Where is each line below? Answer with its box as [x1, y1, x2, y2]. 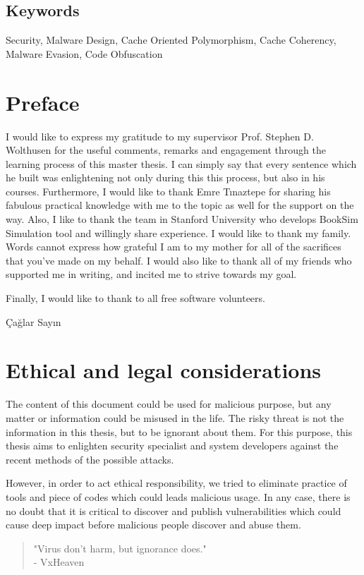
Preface [6, 87, 80, 116]
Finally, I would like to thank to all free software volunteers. [6, 291, 265, 305]
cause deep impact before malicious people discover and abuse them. [6, 517, 301, 532]
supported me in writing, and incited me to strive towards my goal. [6, 267, 297, 282]
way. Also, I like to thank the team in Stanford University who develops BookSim [6, 212, 358, 226]
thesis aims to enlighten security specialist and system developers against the [6, 438, 339, 453]
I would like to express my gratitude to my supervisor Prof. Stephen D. [6, 128, 314, 143]
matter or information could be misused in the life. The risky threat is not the [6, 410, 344, 425]
